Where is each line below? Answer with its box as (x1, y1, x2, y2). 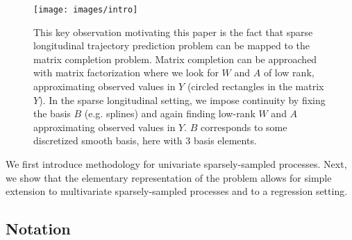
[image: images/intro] (33, 5, 138, 15)
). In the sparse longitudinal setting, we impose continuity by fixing (39, 92, 326, 107)
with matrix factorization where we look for (33, 65, 219, 80)
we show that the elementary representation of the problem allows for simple (6, 170, 332, 185)
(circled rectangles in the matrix (187, 79, 324, 94)
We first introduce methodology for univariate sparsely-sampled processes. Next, (6, 157, 347, 171)
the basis (33, 106, 71, 121)
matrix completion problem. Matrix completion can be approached (33, 51, 317, 66)
